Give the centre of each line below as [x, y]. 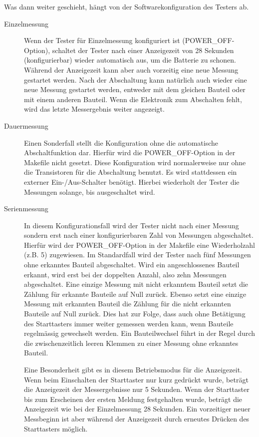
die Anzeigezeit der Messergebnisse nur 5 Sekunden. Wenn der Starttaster [137, 389]
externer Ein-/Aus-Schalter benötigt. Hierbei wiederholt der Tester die [132, 181]
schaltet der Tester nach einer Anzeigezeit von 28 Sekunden [143, 50]
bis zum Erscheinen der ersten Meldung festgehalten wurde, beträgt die [133, 399]
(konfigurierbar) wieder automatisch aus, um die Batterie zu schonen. [130, 60]
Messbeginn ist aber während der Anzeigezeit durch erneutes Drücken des [137, 418]
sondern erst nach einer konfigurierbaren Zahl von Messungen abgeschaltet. [139, 235]
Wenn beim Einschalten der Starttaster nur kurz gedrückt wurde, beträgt [136, 379]
